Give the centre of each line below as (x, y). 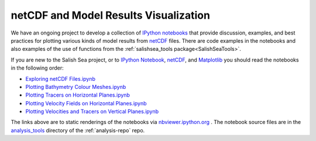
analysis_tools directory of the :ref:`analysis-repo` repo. (78, 130)
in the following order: (37, 68)
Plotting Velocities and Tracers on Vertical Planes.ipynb (92, 112)
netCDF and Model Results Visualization (111, 15)
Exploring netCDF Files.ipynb (61, 78)
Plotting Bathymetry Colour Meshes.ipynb (76, 87)
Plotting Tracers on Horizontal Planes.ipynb (78, 95)
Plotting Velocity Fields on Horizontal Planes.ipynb (86, 103)
